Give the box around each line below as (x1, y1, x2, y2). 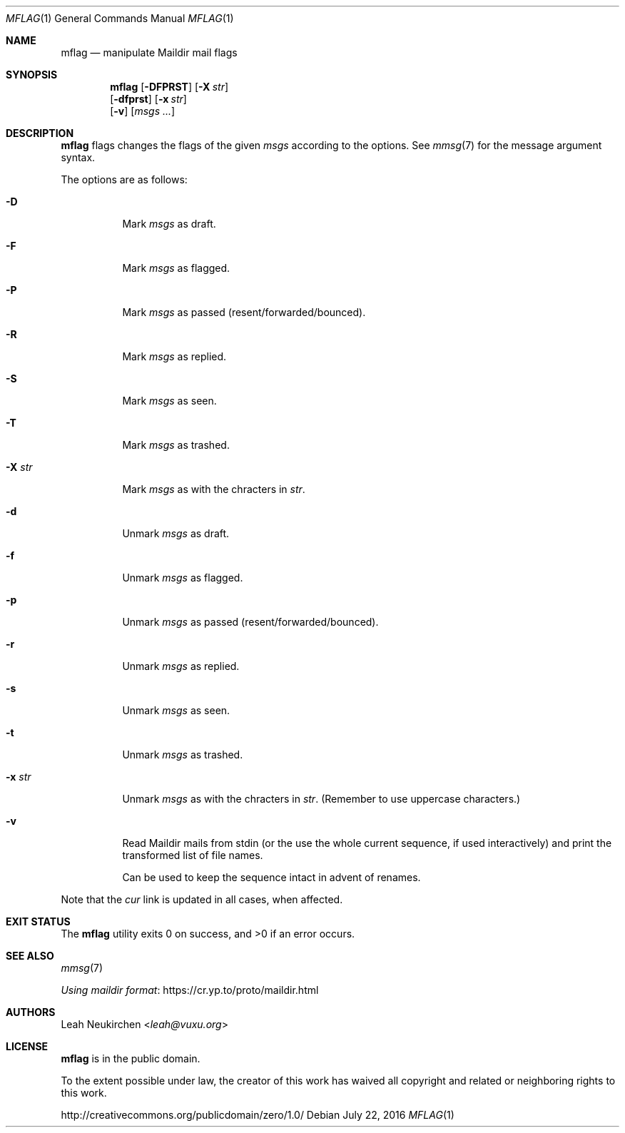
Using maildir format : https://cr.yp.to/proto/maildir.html (61, 984, 319, 996)
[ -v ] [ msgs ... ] (110, 105, 176, 117)
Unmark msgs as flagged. (122, 571, 243, 584)
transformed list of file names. (122, 849, 263, 861)
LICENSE (6, 1040, 49, 1052)
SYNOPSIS (6, 68, 58, 81)
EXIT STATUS (6, 915, 71, 928)
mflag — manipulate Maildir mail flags (61, 46, 238, 59)
